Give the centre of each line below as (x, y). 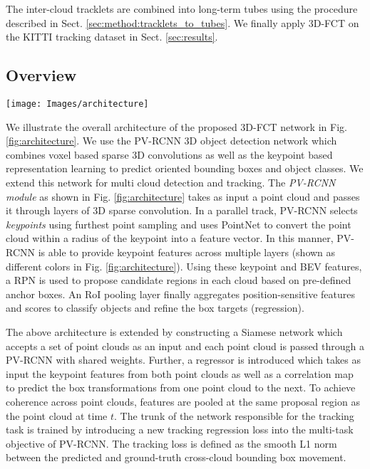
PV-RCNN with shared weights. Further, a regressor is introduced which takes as (183, 360)
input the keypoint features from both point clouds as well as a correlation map (180, 373)
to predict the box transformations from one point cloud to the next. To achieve (181, 388)
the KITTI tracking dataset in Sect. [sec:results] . (112, 37)
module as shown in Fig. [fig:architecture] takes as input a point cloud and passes (183, 196)
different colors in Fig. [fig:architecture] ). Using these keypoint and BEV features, (184, 266)
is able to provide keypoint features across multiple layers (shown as (187, 252)
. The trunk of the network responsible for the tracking (234, 415)
